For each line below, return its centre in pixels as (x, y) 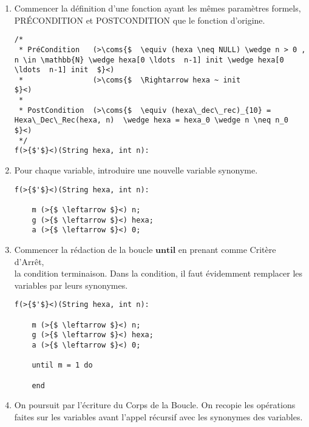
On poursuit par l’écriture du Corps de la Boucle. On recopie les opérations (155, 405)
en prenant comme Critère (227, 249)
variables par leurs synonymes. (71, 285)
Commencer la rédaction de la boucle (83, 249)
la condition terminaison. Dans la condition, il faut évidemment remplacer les (158, 273)
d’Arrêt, (29, 261)
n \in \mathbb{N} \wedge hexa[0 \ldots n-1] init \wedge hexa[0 (149, 60)
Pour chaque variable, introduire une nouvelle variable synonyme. (136, 170)
